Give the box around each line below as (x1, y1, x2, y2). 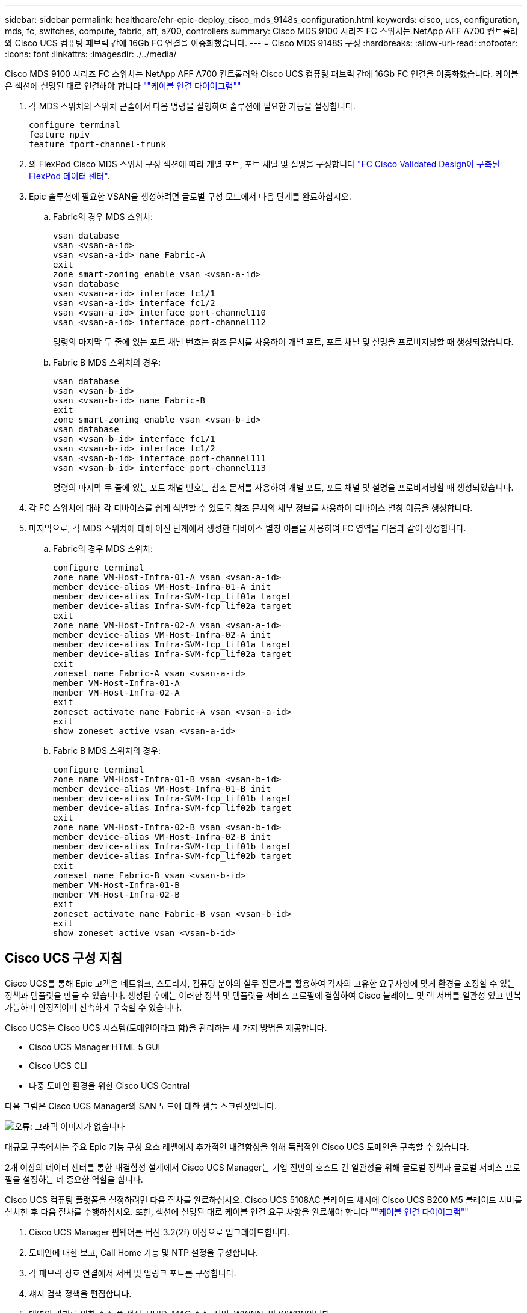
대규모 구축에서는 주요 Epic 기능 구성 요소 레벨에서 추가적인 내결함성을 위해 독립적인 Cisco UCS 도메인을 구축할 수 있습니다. (5, 1141, 469, 1152)
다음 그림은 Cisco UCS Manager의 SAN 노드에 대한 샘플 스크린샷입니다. (5, 1100, 277, 1111)
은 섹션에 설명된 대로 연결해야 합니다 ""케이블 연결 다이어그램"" (5, 81, 241, 91)
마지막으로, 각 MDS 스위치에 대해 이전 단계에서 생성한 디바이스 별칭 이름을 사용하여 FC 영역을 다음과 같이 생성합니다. (29, 523, 466, 533)
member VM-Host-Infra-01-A (53, 678, 180, 688)
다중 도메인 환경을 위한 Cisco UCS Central (29, 1080, 190, 1091)
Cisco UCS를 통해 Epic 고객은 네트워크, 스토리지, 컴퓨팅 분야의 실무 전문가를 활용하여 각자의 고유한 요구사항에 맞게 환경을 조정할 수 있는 (5, 978, 516, 988)
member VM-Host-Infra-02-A (53, 688, 180, 697)
